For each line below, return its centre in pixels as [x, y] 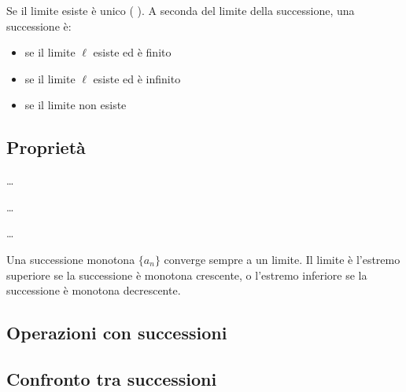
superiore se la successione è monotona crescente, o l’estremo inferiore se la [187, 275]
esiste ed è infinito [137, 78]
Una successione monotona [71, 259]
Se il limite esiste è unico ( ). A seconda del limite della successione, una [181, 10]
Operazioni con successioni [117, 333]
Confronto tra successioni [112, 378]
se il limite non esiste [76, 105]
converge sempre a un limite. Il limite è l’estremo [282, 259]
